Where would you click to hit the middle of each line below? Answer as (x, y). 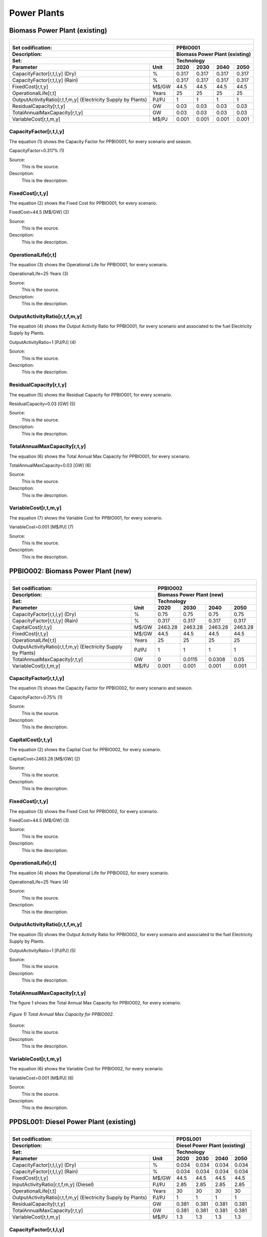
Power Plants (37, 13)
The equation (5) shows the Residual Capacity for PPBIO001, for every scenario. (91, 395)
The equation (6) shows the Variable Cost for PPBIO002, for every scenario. (87, 1069)
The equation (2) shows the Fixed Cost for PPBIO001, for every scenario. (83, 203)
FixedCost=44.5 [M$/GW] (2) (39, 212)
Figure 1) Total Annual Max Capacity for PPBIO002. (62, 1014)
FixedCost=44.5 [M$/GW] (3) (39, 820)
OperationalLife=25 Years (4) (39, 882)
